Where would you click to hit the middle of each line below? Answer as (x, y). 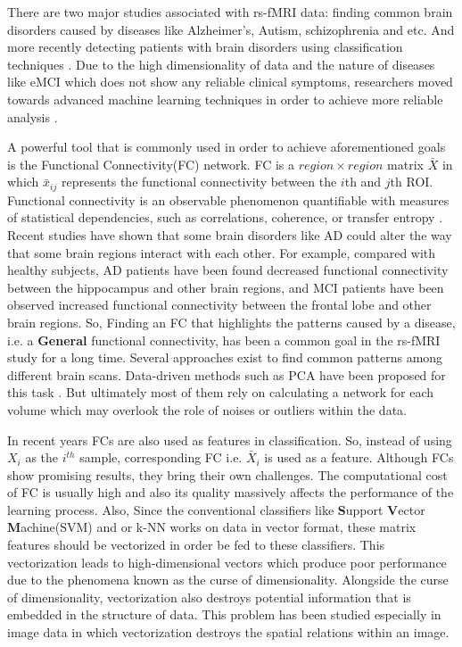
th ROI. (412, 182)
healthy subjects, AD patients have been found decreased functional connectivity (228, 270)
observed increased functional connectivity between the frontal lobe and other (219, 305)
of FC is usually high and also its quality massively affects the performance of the (231, 492)
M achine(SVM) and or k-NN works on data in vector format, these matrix (212, 527)
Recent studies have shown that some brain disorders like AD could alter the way (230, 234)
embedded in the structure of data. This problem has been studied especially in (224, 614)
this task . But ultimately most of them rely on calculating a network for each (221, 392)
